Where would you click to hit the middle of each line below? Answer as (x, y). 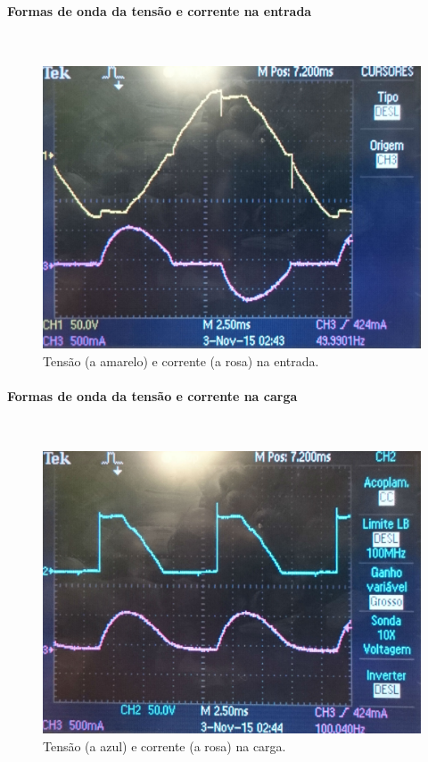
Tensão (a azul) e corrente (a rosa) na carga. (165, 745)
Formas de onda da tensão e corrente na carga (152, 395)
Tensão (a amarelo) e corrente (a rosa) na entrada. (181, 360)
